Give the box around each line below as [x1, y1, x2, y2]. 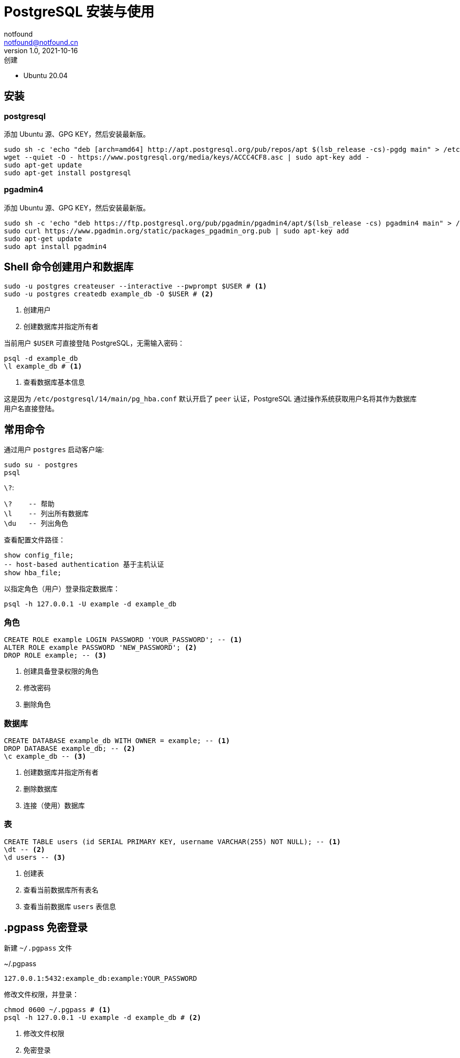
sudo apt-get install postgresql [4, 168, 132, 177]
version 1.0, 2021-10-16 [4, 46, 78, 55]
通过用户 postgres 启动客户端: [4, 445, 104, 454]
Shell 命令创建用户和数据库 [4, 261, 134, 273]
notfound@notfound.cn [4, 38, 78, 46]
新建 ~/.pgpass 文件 [4, 943, 72, 952]
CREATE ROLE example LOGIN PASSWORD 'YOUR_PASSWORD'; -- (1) [4, 636, 242, 644]
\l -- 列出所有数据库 [4, 510, 89, 518]
